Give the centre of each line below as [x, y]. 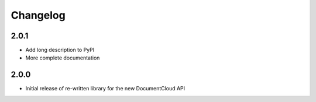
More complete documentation [63, 58]
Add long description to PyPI [60, 50]
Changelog [38, 15]
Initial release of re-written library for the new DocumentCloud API [105, 89]
